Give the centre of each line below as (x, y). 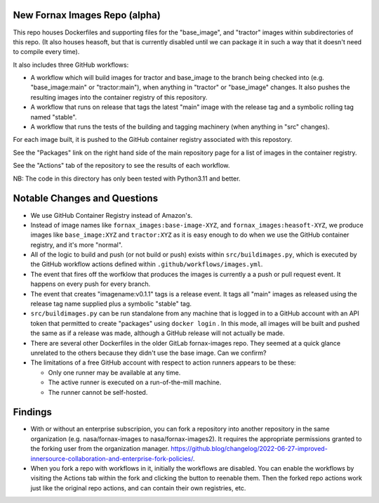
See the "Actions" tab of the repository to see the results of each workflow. (121, 166)
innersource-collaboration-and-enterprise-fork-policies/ (112, 458)
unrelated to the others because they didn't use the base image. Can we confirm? (148, 353)
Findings (33, 412)
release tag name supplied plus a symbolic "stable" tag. (111, 304)
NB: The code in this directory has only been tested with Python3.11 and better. (127, 178)
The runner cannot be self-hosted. (98, 392)
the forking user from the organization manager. (100, 449)
